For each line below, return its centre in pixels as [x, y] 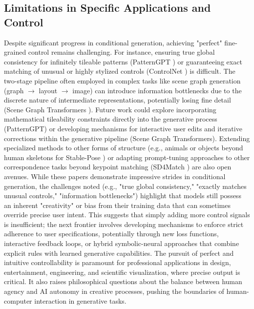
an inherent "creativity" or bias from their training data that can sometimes [117, 205]
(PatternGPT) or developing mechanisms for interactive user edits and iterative [123, 128]
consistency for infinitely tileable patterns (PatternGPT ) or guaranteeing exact [123, 61]
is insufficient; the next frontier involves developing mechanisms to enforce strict [124, 224]
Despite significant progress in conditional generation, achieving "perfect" [113, 42]
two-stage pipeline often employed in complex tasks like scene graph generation [122, 80]
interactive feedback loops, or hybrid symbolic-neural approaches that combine [122, 243]
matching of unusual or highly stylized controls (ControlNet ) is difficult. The [120, 71]
